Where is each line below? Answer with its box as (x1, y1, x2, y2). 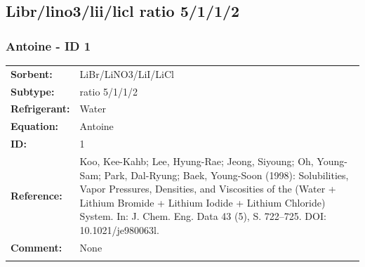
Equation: (11, 119, 59, 133)
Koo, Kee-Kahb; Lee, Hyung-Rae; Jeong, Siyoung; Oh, (79, 153, 314, 168)
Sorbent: (11, 66, 53, 81)
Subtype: (11, 84, 55, 98)
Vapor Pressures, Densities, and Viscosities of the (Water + (79, 181, 336, 196)
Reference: (11, 188, 62, 202)
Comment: (11, 240, 62, 254)
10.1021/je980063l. (79, 222, 159, 237)
